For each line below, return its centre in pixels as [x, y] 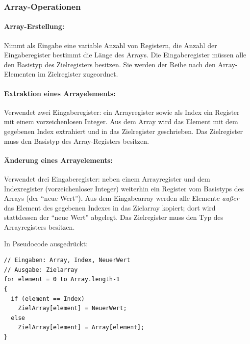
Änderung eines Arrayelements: [58, 160]
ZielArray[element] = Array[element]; [81, 328]
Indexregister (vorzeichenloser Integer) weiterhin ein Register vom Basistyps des [124, 188]
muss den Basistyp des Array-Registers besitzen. [76, 141]
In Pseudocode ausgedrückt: [46, 243]
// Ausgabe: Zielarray [41, 270]
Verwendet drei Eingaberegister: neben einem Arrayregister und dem [107, 178]
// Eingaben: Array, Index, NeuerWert [67, 260]
